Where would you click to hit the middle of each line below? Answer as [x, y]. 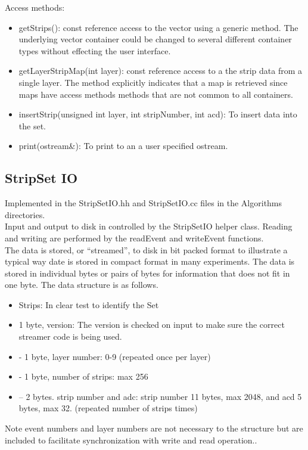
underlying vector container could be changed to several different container [155, 39]
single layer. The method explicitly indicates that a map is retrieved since [153, 82]
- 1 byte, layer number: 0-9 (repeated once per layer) [115, 356]
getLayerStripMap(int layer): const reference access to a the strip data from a [160, 71]
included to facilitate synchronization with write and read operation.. [131, 440]
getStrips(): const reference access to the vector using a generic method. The [158, 27]
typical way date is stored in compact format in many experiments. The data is [150, 261]
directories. [25, 214]
